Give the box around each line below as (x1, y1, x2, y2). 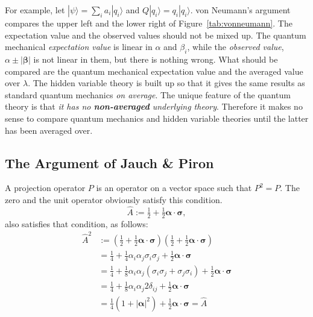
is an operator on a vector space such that (96, 181, 252, 194)
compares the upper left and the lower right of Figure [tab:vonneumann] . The (5, 17, 292, 29)
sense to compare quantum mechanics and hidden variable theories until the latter (5, 111, 309, 124)
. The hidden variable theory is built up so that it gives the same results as (28, 77, 305, 89)
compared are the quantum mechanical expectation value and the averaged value (5, 64, 303, 77)
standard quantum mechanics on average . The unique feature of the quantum (5, 88, 291, 101)
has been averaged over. (5, 124, 93, 136)
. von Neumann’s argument (190, 4, 291, 16)
